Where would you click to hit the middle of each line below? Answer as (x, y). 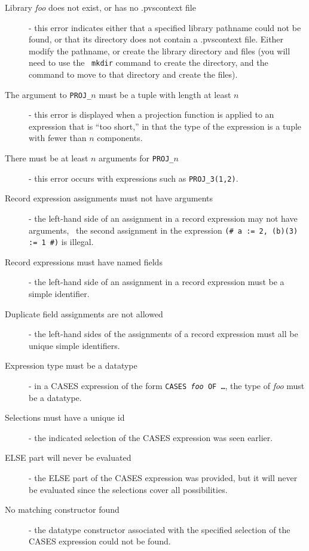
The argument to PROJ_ (48, 94)
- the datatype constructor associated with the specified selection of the (160, 529)
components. (120, 138)
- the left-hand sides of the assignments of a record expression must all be (163, 334)
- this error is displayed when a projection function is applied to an (152, 114)
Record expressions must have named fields (84, 261)
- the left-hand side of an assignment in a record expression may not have (163, 218)
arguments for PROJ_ (136, 158)
